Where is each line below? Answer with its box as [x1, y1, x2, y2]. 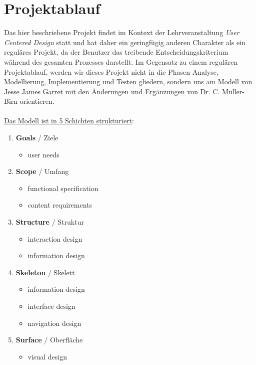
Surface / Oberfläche [15, 334, 83, 345]
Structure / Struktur [15, 217, 84, 227]
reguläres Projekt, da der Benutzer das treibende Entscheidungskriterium [4, 47, 228, 57]
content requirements [27, 200, 92, 210]
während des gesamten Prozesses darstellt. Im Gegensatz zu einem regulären [4, 56, 238, 67]
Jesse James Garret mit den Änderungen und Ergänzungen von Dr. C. [4, 86, 220, 96]
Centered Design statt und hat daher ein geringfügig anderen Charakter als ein [4, 37, 245, 47]
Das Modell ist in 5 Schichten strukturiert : [4, 115, 134, 126]
